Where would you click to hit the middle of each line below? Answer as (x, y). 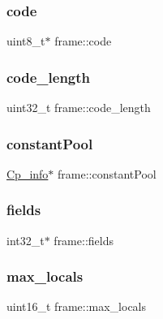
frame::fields (84, 240)
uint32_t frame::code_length (79, 108)
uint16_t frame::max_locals (77, 306)
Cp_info (28, 173)
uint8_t (26, 41)
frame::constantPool (107, 173)
